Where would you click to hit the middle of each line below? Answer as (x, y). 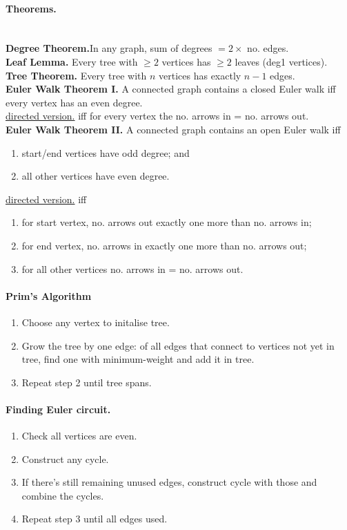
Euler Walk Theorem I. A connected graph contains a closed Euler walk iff (171, 89)
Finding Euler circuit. (58, 409)
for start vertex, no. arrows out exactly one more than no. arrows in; (167, 222)
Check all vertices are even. (79, 436)
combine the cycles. (63, 495)
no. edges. (268, 48)
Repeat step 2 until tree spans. (87, 382)
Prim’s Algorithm (49, 295)
